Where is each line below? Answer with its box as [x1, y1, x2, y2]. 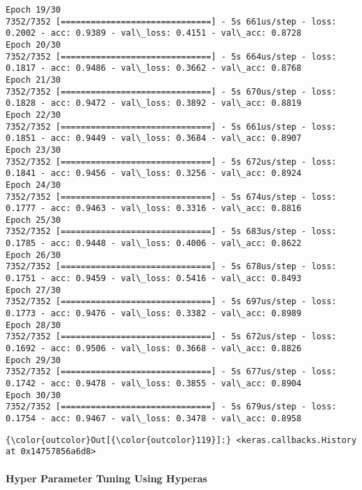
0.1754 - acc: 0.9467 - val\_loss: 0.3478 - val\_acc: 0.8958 [6, 413, 302, 423]
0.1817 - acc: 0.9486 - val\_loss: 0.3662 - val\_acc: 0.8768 [6, 63, 302, 74]
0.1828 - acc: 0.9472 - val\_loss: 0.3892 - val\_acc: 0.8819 [6, 98, 302, 109]
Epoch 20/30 [6, 39, 61, 50]
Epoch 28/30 [6, 320, 61, 330]
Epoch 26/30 [6, 250, 61, 260]
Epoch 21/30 [6, 74, 61, 85]
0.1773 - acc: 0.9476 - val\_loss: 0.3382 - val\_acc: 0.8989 [6, 308, 302, 319]
